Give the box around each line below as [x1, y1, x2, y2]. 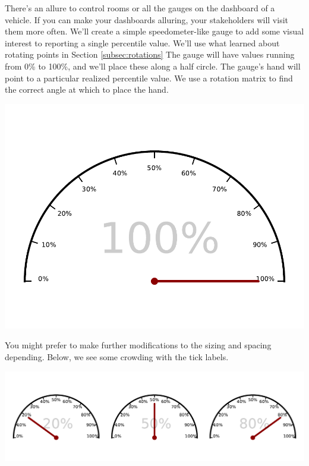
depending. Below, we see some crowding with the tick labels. [5, 350, 229, 363]
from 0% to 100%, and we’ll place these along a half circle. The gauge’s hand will [5, 59, 301, 72]
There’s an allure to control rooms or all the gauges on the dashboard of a [5, 2, 275, 14]
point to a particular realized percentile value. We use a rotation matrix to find [5, 71, 293, 84]
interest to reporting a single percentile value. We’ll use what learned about [5, 36, 280, 49]
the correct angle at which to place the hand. [5, 83, 169, 96]
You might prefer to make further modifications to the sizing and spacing [5, 339, 272, 351]
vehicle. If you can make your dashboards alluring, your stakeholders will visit [5, 13, 288, 26]
